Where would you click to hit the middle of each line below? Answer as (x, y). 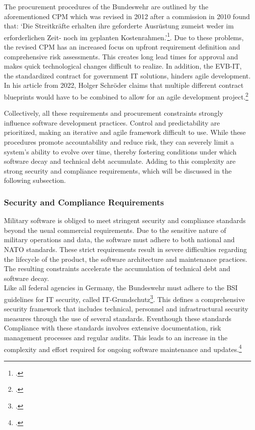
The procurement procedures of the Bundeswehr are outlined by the (106, 6)
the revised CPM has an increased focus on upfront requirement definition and (122, 47)
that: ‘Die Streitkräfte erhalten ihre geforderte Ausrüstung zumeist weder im (119, 26)
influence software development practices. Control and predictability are (112, 122)
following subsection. (35, 180)
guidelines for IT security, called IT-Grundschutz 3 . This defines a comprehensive (125, 298)
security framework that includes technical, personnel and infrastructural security (126, 309)
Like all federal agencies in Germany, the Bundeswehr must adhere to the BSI (121, 288)
